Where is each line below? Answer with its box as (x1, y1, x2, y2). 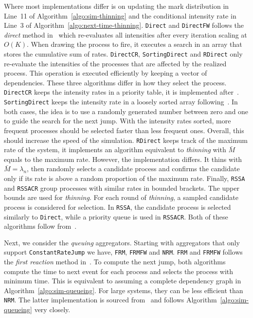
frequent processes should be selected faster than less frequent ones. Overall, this (4, 125, 244, 135)
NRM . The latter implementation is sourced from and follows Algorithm (4, 295, 217, 305)
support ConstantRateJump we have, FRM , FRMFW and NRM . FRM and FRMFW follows (4, 247, 243, 257)
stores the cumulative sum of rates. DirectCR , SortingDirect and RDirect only (4, 49, 243, 59)
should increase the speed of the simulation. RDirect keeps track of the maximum (4, 135, 248, 145)
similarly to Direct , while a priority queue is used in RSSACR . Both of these (4, 211, 228, 221)
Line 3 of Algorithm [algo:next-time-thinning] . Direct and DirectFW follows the (4, 20, 244, 30)
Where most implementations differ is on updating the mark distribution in (4, 1, 229, 11)
